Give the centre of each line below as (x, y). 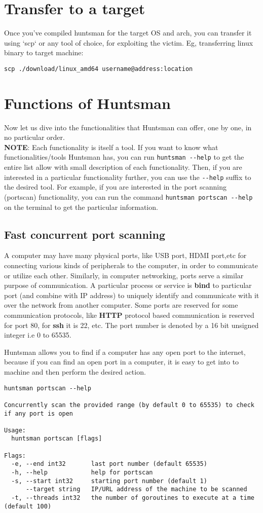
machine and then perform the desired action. (75, 371)
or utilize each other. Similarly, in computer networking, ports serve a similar (124, 275)
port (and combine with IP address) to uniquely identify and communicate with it (132, 295)
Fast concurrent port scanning (85, 234)
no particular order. (34, 137)
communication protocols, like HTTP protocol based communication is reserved (129, 315)
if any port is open (39, 413)
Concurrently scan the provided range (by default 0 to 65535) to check (129, 405)
